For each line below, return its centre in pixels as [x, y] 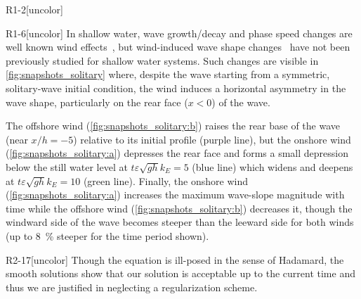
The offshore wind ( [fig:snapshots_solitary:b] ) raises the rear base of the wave [173, 126]
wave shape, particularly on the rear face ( [97, 102]
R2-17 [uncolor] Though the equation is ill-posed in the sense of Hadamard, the [175, 259]
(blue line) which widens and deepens [273, 166]
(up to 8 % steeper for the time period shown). [107, 235]
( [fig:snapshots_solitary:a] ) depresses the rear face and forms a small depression [177, 153]
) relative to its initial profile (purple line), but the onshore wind [212, 139]
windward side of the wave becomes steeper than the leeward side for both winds [180, 222]
